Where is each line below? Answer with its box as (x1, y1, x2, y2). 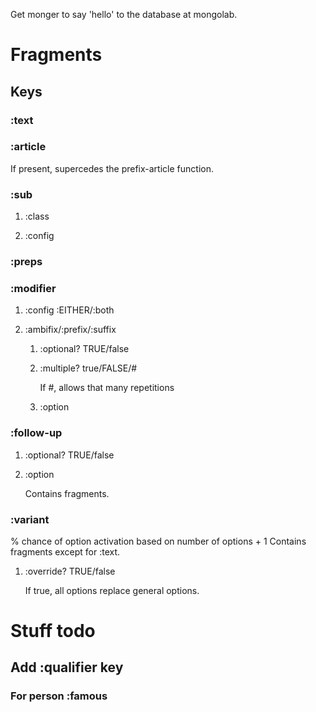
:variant (10, 512, 50, 526)
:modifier (10, 281, 57, 295)
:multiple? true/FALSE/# (39, 362, 138, 374)
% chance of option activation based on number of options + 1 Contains (10, 535, 307, 547)
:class (24, 210, 50, 223)
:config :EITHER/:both (24, 304, 115, 316)
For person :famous (10, 689, 108, 703)
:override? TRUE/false (24, 565, 116, 577)
